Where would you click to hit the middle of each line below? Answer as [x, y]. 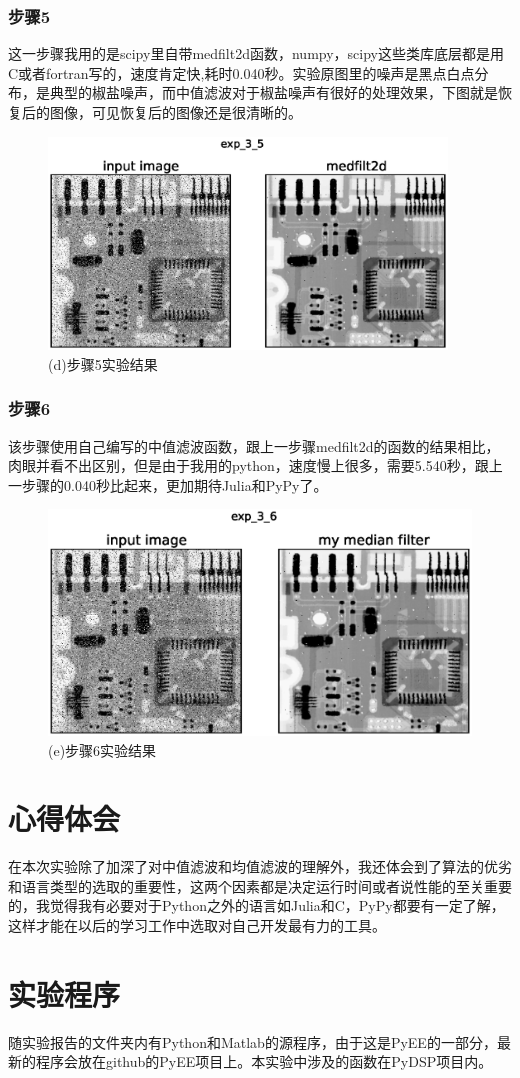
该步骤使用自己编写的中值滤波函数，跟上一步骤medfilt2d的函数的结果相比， [254, 445]
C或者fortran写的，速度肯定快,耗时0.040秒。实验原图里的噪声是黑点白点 [241, 72]
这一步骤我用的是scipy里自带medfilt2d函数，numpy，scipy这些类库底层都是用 [256, 53]
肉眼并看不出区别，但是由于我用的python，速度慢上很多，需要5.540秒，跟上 [255, 465]
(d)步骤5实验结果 [103, 363]
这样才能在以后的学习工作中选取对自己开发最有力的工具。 [197, 925]
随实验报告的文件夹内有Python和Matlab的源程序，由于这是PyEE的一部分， [252, 1041]
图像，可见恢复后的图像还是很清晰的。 [175, 112]
